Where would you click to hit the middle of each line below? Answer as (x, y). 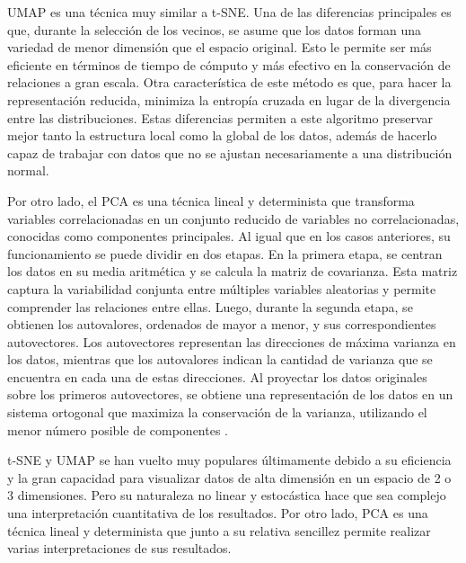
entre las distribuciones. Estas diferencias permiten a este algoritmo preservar (220, 117)
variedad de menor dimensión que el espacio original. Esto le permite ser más (220, 47)
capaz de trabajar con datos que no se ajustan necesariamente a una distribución (230, 152)
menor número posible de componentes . (118, 429)
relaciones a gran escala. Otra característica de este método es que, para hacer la (229, 82)
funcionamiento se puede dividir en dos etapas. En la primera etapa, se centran (225, 253)
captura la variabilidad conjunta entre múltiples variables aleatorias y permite (222, 288)
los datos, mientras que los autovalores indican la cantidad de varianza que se (220, 359)
